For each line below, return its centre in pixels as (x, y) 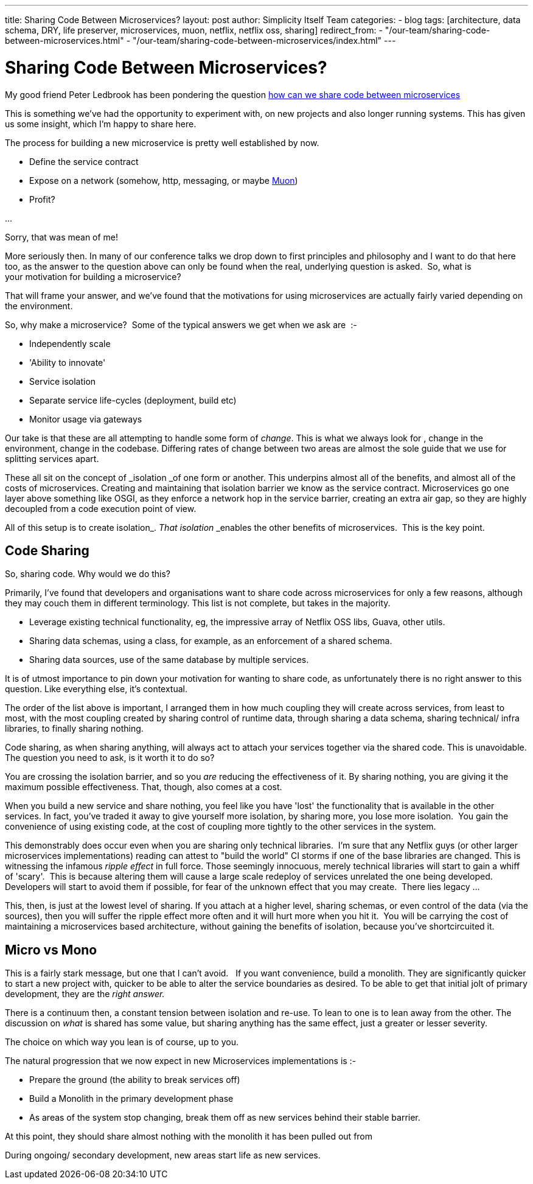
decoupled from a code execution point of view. (101, 508)
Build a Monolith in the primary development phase (131, 1099)
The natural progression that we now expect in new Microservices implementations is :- (181, 1061)
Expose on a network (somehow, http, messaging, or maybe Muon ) (164, 180)
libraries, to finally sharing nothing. (74, 729)
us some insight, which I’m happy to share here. (101, 124)
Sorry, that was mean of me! (62, 237)
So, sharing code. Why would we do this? (88, 574)
